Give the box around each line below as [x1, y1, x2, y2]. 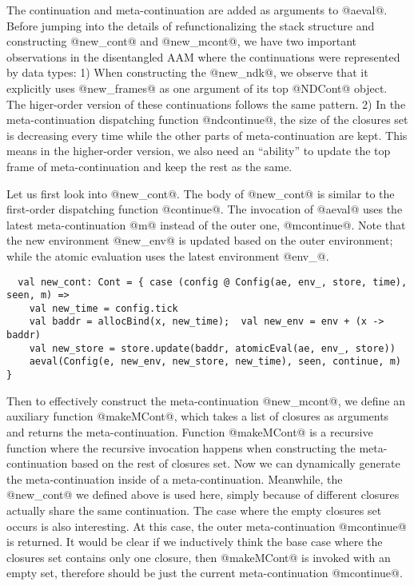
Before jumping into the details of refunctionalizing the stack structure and [6, 17, 375, 34]
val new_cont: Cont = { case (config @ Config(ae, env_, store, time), [18, 276, 408, 288]
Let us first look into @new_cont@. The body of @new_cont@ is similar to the [6, 185, 395, 201]
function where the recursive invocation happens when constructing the [6, 439, 356, 456]
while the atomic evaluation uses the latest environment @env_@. [6, 247, 329, 264]
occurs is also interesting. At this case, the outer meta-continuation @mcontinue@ [6, 517, 407, 534]
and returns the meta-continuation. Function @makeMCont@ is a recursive [6, 423, 373, 440]
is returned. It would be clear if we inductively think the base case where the [6, 533, 383, 550]
